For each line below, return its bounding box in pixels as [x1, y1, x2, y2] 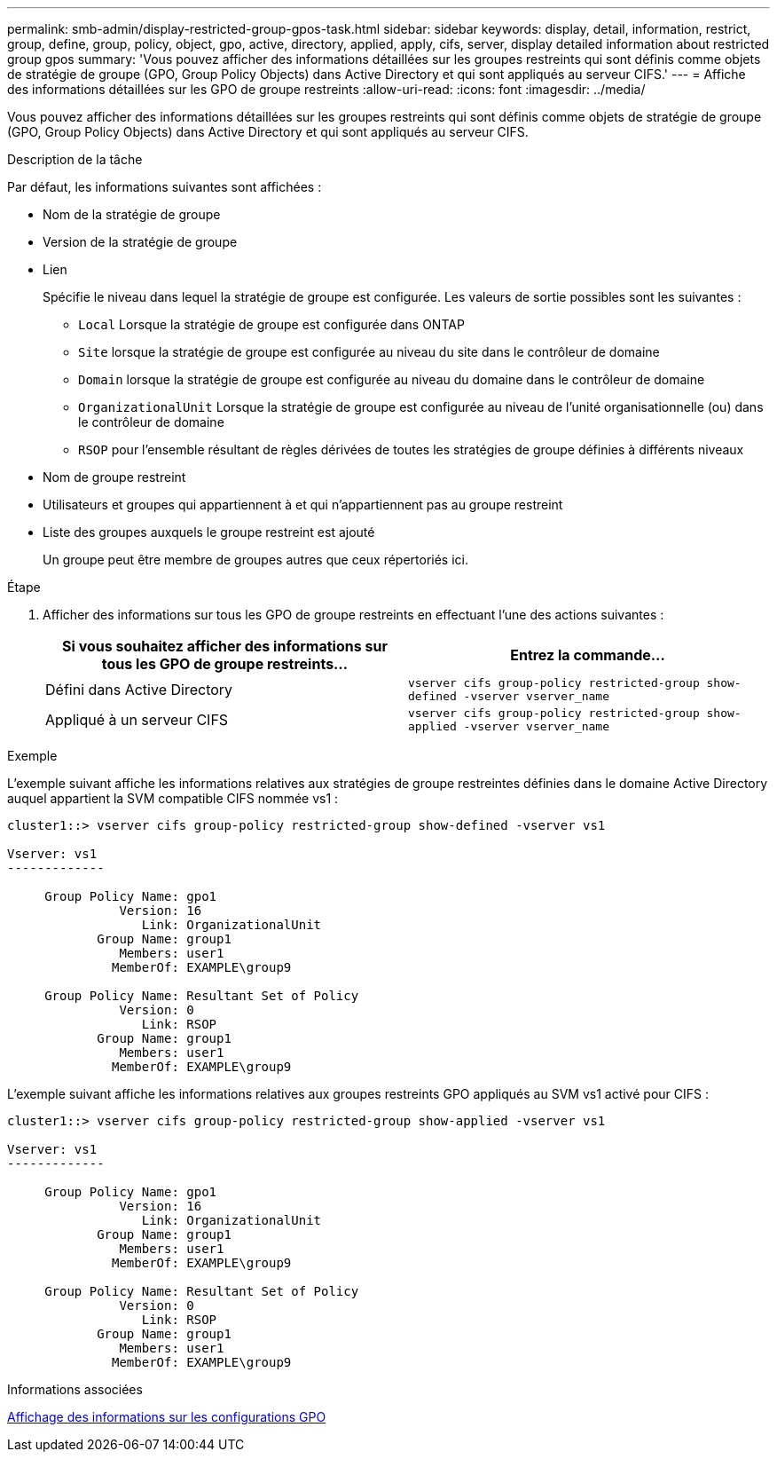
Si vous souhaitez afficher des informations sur [62, 637, 388, 655]
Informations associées [7, 1382, 143, 1397]
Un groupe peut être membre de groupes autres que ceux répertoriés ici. [43, 552, 469, 567]
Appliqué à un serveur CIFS [45, 711, 229, 729]
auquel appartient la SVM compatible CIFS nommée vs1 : [7, 791, 339, 806]
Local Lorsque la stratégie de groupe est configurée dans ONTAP [78, 317, 465, 332]
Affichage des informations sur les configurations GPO [7, 1409, 326, 1424]
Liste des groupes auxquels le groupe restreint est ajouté [43, 524, 375, 540]
